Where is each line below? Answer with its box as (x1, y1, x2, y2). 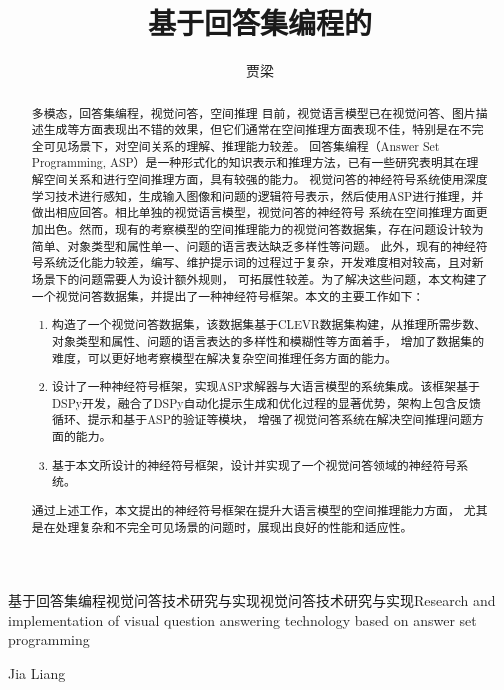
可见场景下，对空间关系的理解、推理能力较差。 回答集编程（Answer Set (43, 137, 440, 154)
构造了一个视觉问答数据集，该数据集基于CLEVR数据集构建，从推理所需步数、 (52, 316, 487, 333)
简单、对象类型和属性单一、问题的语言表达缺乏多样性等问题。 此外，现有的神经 (31, 237, 476, 254)
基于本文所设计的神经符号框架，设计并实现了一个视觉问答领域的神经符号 (52, 456, 457, 473)
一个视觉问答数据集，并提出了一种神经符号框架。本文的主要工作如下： (31, 287, 425, 304)
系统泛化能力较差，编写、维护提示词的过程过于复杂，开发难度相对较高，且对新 (43, 254, 484, 271)
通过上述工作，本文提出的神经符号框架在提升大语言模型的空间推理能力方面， (31, 501, 460, 518)
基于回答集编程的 (147, 2, 372, 43)
